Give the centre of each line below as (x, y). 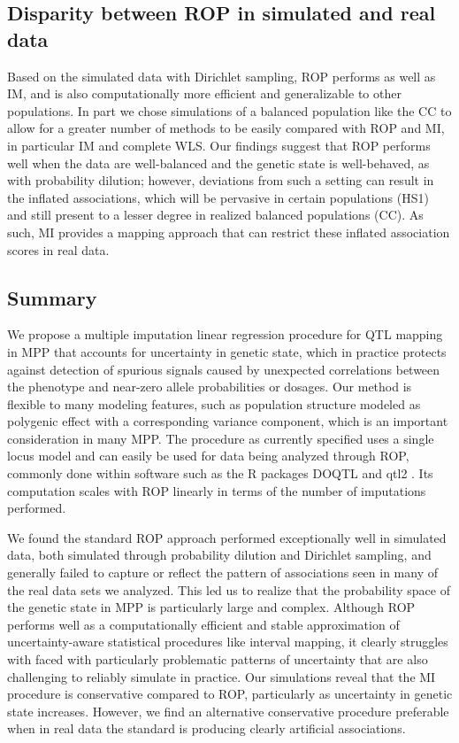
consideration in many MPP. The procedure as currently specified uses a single (221, 438)
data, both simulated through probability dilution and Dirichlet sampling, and (219, 555)
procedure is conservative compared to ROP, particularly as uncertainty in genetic (230, 694)
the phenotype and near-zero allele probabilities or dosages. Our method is (210, 387)
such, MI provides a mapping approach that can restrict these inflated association (229, 232)
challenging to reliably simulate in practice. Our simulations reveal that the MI (222, 676)
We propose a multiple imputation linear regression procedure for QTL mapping (225, 334)
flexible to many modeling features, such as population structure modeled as (214, 403)
